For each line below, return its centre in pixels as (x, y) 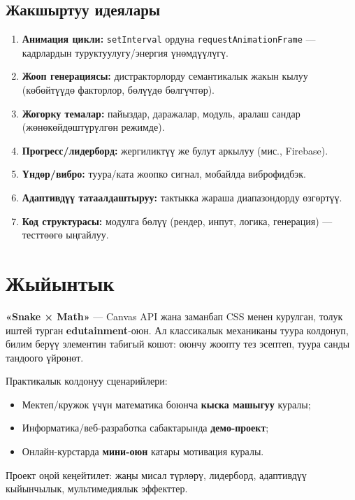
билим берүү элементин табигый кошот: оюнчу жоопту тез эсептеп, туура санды (178, 344)
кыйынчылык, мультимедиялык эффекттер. (97, 488)
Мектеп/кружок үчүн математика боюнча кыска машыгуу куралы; (166, 404)
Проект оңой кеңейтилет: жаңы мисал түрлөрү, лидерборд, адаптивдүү (156, 474)
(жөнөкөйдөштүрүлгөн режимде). (93, 127)
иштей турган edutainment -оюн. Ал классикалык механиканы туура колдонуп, (177, 330)
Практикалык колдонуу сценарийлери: (87, 381)
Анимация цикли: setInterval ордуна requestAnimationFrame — (169, 39)
